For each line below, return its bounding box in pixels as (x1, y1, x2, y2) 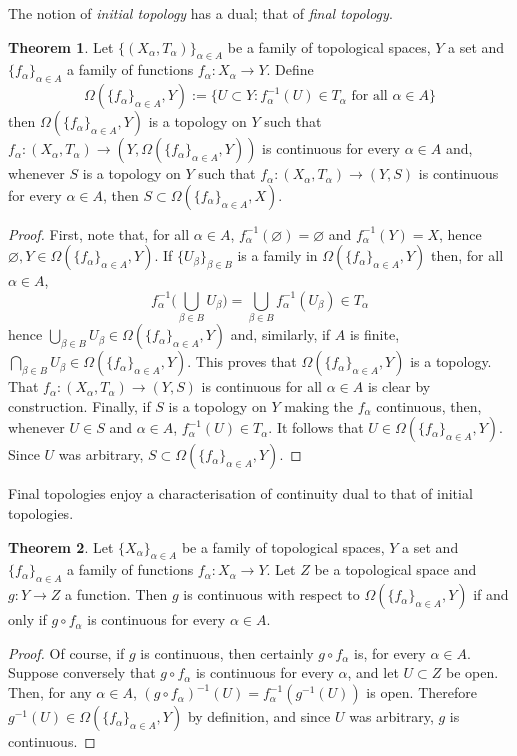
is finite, (349, 324, 400, 345)
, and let (347, 662, 399, 683)
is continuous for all (201, 376, 322, 397)
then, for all (431, 245, 504, 266)
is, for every (354, 642, 426, 663)
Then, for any (8, 682, 92, 703)
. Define (266, 59, 314, 80)
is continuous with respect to (183, 584, 360, 605)
